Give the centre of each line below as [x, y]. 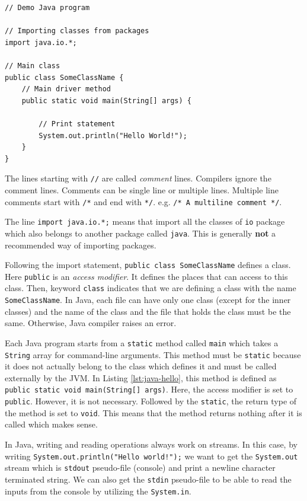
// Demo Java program [47, 8]
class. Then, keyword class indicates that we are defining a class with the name [151, 288]
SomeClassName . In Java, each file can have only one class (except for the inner [148, 300]
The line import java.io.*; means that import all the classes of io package [145, 221]
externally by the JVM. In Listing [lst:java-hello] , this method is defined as [141, 377]
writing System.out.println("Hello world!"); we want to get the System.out [151, 456]
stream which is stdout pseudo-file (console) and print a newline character [140, 468]
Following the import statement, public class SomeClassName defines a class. [148, 265]
